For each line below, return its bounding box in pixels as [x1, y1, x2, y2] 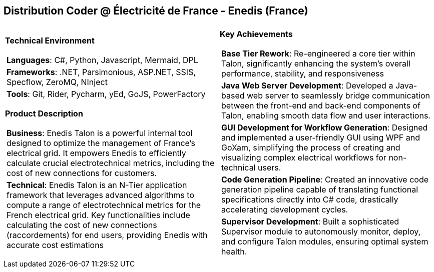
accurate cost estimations [7, 240, 104, 250]
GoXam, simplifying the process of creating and [221, 142, 400, 153]
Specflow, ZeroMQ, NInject [7, 77, 108, 87]
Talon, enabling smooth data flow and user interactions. [221, 110, 430, 121]
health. [221, 246, 247, 257]
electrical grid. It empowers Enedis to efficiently [7, 148, 186, 158]
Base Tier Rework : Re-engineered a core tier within [221, 48, 415, 59]
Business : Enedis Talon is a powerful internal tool [7, 128, 193, 138]
